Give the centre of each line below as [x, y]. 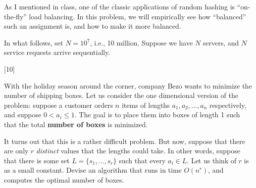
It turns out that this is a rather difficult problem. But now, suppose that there [125, 141]
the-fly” [15, 16]
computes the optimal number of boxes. [64, 179]
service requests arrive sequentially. [57, 52]
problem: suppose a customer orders [59, 105]
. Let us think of [212, 160]
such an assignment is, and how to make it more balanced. [93, 26]
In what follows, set [34, 42]
